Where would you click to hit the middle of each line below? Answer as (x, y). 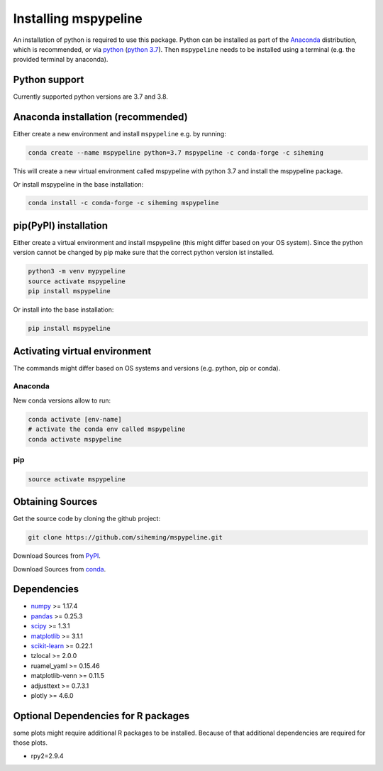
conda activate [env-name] (75, 419)
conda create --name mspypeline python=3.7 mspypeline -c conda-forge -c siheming (176, 153)
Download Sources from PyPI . (57, 556)
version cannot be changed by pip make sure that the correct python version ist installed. (144, 253)
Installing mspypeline (78, 18)
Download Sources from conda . (60, 569)
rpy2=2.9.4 (47, 755)
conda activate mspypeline (75, 439)
